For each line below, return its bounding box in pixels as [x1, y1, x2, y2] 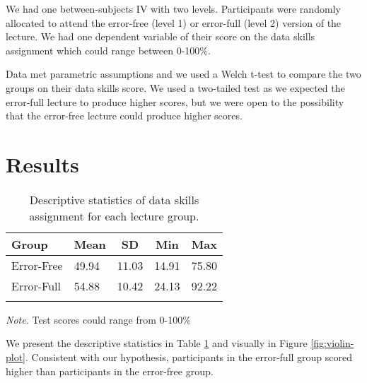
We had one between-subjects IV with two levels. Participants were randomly [6, 1, 341, 16]
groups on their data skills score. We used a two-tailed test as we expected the [6, 80, 345, 95]
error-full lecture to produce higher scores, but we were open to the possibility [6, 94, 344, 109]
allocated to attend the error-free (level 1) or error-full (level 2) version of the [6, 15, 342, 30]
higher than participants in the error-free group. [6, 363, 214, 378]
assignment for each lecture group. [29, 207, 199, 224]
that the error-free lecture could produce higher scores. [6, 108, 243, 123]
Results [6, 149, 79, 178]
